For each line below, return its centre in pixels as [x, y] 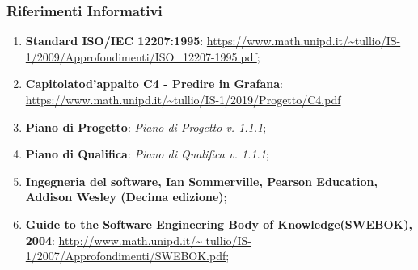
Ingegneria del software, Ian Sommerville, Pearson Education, [201, 181]
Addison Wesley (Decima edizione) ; [126, 197]
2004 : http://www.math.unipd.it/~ [114, 240]
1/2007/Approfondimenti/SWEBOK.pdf [126, 256]
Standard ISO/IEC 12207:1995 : [114, 41]
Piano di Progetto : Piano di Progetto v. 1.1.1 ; [146, 127]
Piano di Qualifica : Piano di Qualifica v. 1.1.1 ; [147, 154]
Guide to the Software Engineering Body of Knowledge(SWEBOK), [219, 224]
